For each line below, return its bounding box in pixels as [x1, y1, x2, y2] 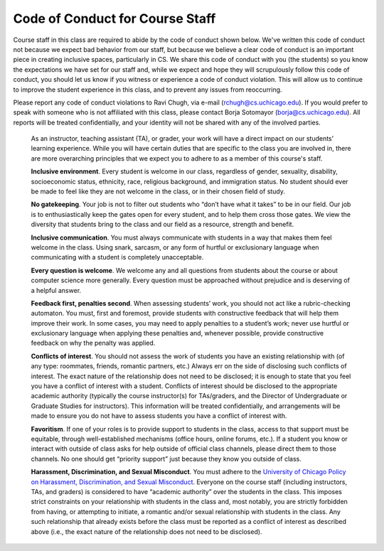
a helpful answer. [31, 286, 82, 294]
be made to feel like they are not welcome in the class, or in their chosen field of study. [31, 187, 286, 196]
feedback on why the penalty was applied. [31, 338, 156, 348]
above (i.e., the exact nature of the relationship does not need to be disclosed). [31, 527, 262, 536]
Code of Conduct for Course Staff [13, 11, 216, 26]
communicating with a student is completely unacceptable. [31, 253, 204, 262]
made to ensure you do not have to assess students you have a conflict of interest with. [31, 412, 287, 420]
